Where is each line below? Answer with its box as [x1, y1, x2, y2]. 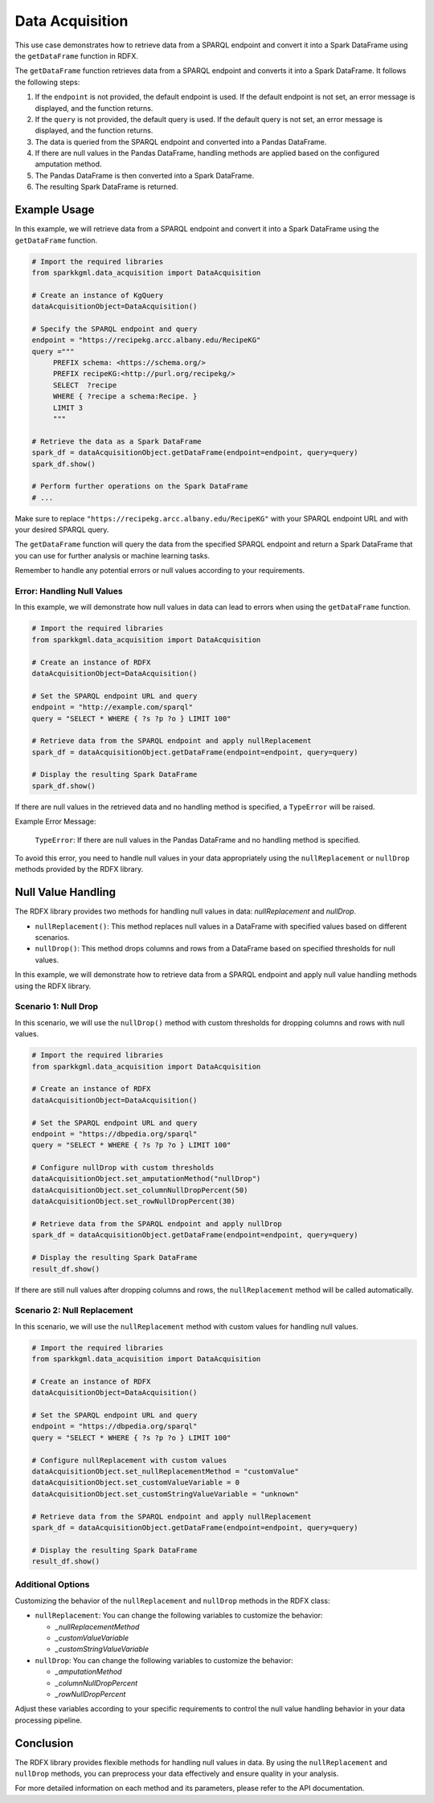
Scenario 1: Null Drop [14, 1001, 99, 1012]
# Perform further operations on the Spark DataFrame [31, 482, 248, 491]
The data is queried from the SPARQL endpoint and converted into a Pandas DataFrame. [35, 137, 327, 146]
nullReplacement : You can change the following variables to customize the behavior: [35, 1611, 323, 1621]
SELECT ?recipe [52, 380, 117, 390]
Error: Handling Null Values [14, 586, 124, 597]
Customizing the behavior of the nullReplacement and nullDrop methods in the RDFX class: [14, 1596, 330, 1605]
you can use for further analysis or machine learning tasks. [14, 550, 211, 560]
